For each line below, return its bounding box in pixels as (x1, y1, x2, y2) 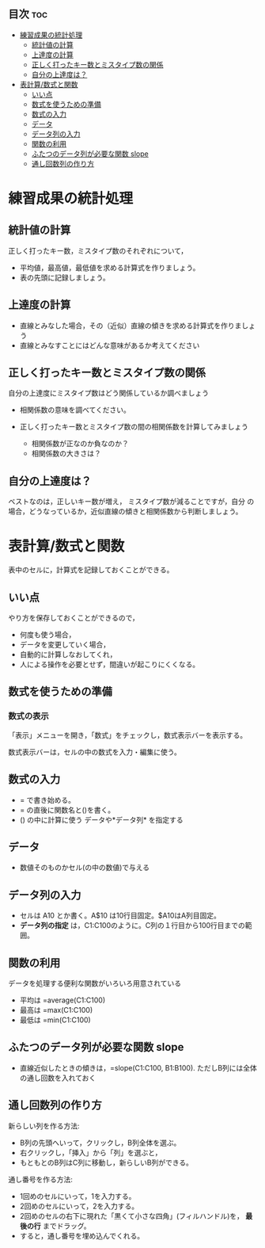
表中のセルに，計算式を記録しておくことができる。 (8, 565, 174, 574)
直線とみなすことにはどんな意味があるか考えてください (19, 340, 200, 350)
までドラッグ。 (42, 1221, 91, 1231)
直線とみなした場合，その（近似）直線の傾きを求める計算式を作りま (19, 320, 242, 330)
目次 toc (8, 7, 48, 21)
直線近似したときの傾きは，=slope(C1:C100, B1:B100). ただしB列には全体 (19, 1063, 257, 1072)
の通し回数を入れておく (19, 1073, 97, 1082)
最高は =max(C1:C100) (19, 1005, 93, 1014)
